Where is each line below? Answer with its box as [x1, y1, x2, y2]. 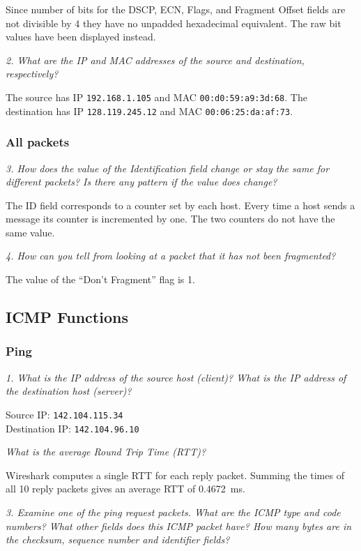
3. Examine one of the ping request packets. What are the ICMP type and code [6, 504, 341, 519]
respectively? [6, 66, 59, 81]
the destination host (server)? [6, 384, 132, 398]
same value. [6, 225, 55, 239]
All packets [6, 133, 70, 151]
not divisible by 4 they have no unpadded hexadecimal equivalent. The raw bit [6, 15, 341, 30]
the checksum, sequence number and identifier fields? [6, 532, 230, 547]
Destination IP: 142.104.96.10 [6, 421, 139, 435]
